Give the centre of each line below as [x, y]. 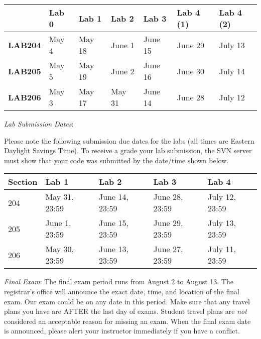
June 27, [168, 249]
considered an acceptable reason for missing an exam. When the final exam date [127, 321]
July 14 [232, 71]
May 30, [59, 249]
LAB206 [25, 97]
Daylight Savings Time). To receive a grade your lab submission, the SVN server [128, 150]
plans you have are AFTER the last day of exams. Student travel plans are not [125, 311]
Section [23, 182]
